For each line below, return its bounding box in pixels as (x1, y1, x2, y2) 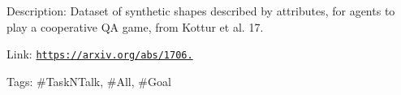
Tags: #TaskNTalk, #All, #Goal (6, 72, 171, 89)
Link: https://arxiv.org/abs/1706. (6, 45, 193, 63)
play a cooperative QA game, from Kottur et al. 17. (6, 18, 264, 35)
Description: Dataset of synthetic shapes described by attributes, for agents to (6, 2, 395, 19)
